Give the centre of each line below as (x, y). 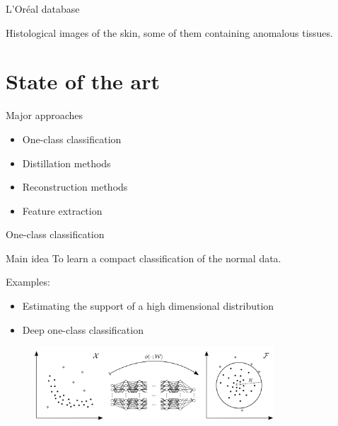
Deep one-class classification (83, 329)
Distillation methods (66, 163)
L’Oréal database (43, 9)
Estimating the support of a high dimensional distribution (148, 306)
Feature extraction (62, 210)
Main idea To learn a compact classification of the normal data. (144, 258)
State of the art (83, 81)
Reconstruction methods (75, 187)
